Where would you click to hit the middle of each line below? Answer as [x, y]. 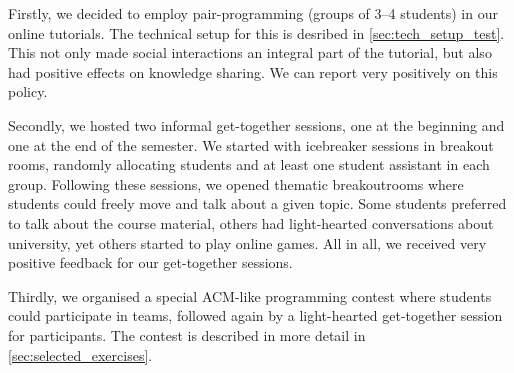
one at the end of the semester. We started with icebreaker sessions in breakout [251, 144]
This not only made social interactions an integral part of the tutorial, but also [250, 52]
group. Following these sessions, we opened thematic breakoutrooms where [236, 183]
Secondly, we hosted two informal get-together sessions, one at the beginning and [256, 124]
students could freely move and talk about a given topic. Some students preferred [257, 203]
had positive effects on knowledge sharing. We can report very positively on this [253, 71]
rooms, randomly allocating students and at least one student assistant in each [249, 164]
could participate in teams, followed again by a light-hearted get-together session [255, 315]
